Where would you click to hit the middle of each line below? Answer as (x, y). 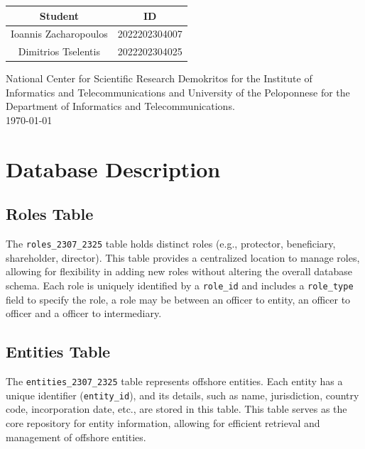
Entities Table (58, 351)
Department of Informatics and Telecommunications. (120, 106)
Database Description (113, 168)
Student (59, 15)
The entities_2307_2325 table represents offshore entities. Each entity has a (174, 381)
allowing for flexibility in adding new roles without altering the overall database (179, 271)
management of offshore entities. (76, 437)
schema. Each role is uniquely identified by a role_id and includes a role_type (180, 286)
